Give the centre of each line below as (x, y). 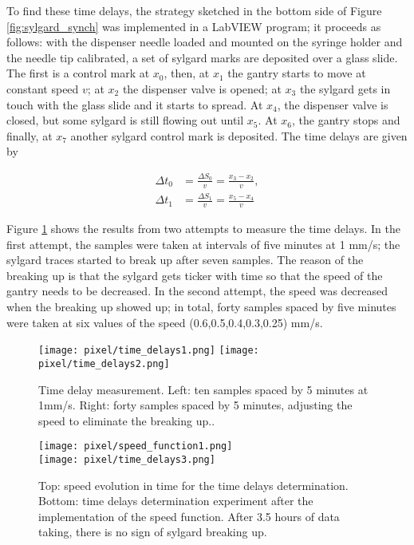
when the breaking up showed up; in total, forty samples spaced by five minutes (201, 307)
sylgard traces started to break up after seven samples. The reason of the (185, 260)
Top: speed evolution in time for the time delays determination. (193, 485)
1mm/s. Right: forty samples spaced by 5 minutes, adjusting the (195, 405)
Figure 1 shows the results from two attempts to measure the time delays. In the (203, 229)
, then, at (187, 73)
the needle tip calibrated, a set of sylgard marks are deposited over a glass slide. (202, 57)
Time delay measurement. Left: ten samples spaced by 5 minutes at (203, 389)
